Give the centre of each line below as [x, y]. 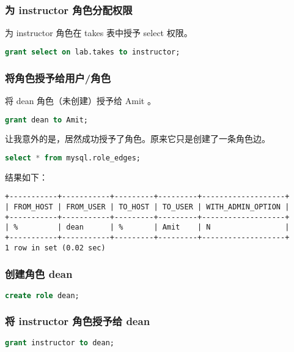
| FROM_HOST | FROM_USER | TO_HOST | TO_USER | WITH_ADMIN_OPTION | [147, 207]
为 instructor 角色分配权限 [69, 9]
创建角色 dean [39, 274]
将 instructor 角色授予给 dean [78, 321]
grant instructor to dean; [60, 343]
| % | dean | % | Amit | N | [147, 227]
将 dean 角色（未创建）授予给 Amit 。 [80, 100]
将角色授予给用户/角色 [58, 77]
